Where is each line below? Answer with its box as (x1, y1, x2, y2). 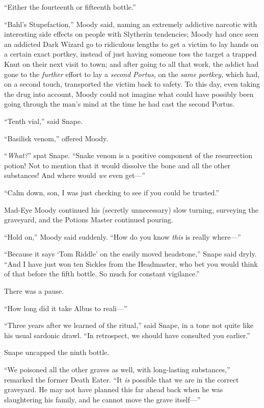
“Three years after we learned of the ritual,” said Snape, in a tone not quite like (4, 320, 254, 330)
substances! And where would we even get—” (4, 170, 145, 181)
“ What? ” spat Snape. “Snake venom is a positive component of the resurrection (4, 150, 252, 161)
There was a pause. (4, 286, 64, 296)
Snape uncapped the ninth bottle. (4, 347, 110, 358)
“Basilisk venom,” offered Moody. (4, 133, 109, 143)
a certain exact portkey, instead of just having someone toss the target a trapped (4, 48, 257, 59)
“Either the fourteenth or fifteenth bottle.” (4, 2, 136, 12)
